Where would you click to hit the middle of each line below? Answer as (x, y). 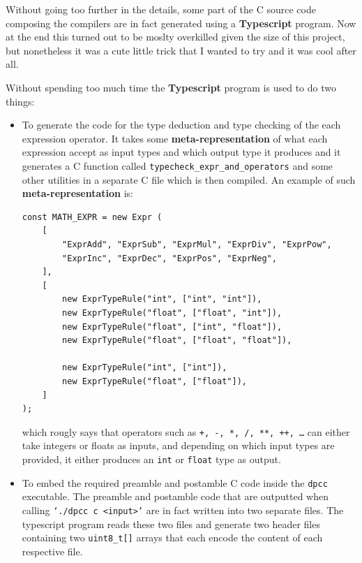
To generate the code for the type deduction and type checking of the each (181, 125)
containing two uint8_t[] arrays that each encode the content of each (172, 538)
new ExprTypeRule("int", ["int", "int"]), (162, 299)
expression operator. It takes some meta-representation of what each (175, 138)
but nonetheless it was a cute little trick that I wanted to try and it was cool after (181, 50)
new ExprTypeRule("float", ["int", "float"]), (172, 327)
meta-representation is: (78, 193)
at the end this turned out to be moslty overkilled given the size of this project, (175, 37)
